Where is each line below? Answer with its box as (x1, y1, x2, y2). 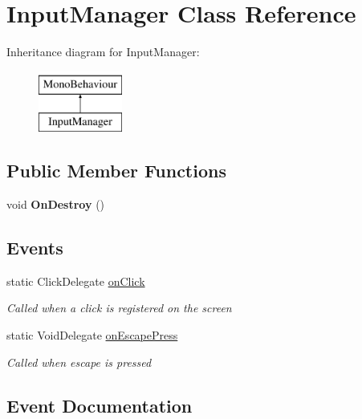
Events (6, 235, 63, 260)
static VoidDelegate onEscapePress (6, 327, 178, 344)
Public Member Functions (6, 158, 226, 183)
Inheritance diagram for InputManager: (6, 43, 200, 60)
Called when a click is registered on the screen (6, 299, 232, 316)
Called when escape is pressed (6, 353, 152, 370)
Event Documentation (6, 393, 193, 417)
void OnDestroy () (6, 196, 105, 213)
